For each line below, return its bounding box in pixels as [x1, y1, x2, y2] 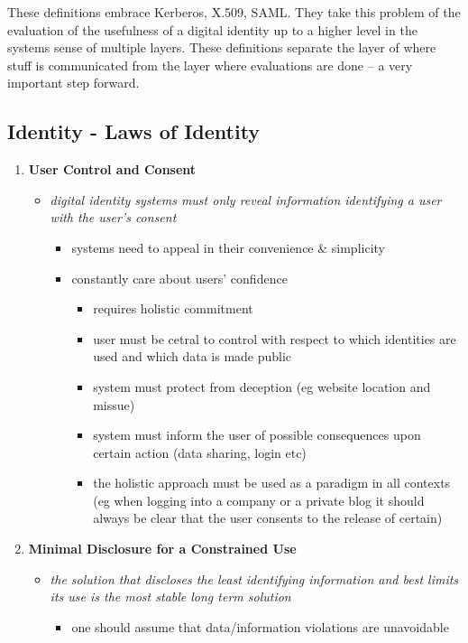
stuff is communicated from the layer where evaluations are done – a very [7, 55, 413, 74]
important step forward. [7, 73, 140, 92]
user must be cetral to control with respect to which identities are [93, 329, 456, 348]
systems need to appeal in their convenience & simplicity [71, 238, 385, 256]
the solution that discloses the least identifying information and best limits [50, 569, 459, 588]
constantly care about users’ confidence [71, 268, 288, 287]
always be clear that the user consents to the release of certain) [93, 508, 443, 527]
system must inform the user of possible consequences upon [93, 425, 421, 444]
